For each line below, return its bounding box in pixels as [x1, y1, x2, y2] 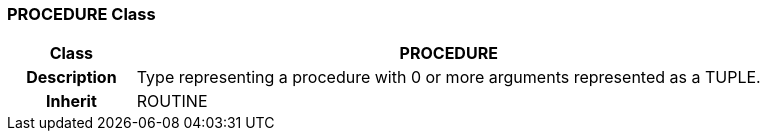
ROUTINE [136, 91, 208, 112]
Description [26, 67, 117, 88]
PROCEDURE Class [7, 4, 156, 24]
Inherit [46, 91, 97, 112]
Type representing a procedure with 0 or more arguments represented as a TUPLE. [136, 67, 761, 88]
